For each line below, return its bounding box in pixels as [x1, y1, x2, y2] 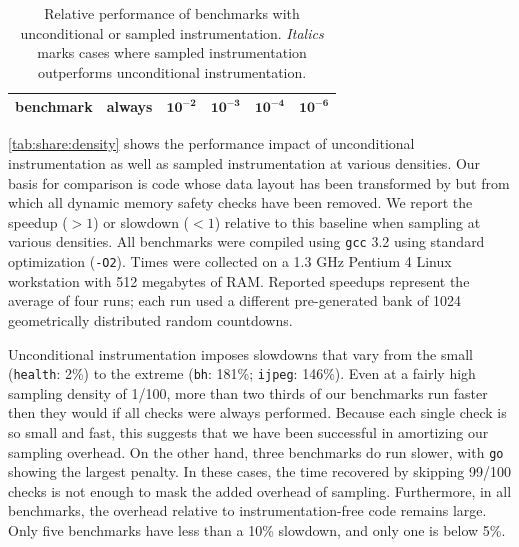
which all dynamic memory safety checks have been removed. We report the [8, 192, 473, 213]
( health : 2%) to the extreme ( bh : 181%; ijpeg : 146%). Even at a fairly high [8, 363, 476, 384]
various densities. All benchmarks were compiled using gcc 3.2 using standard [8, 231, 485, 252]
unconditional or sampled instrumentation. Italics [20, 22, 324, 43]
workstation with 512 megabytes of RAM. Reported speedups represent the [8, 270, 470, 291]
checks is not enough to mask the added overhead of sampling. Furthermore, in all [8, 480, 512, 501]
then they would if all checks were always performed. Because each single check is [8, 402, 507, 423]
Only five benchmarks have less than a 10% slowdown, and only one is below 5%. [8, 520, 506, 540]
